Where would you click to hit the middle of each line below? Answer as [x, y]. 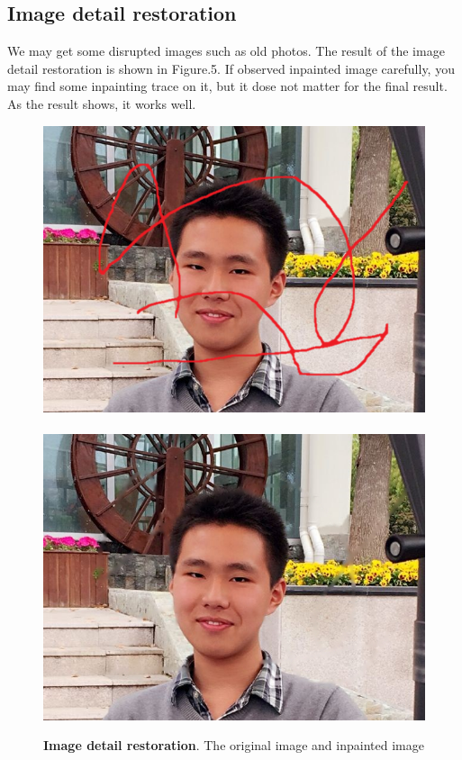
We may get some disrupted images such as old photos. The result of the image [226, 51]
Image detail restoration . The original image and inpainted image [234, 745]
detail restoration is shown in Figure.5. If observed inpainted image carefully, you [231, 68]
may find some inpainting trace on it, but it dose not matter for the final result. [227, 86]
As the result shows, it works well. [102, 103]
